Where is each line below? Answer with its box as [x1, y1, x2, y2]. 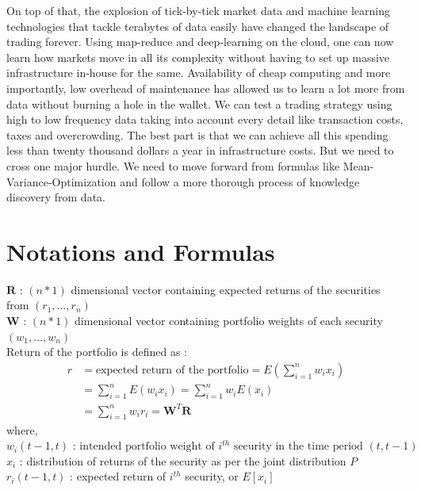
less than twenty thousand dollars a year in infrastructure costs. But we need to [6, 142, 394, 159]
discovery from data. [6, 189, 105, 205]
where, [6, 421, 38, 438]
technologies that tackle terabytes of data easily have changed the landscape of [6, 17, 389, 34]
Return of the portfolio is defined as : [6, 343, 187, 360]
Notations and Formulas [6, 235, 275, 267]
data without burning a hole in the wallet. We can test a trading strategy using [6, 95, 392, 112]
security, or [185, 468, 239, 484]
